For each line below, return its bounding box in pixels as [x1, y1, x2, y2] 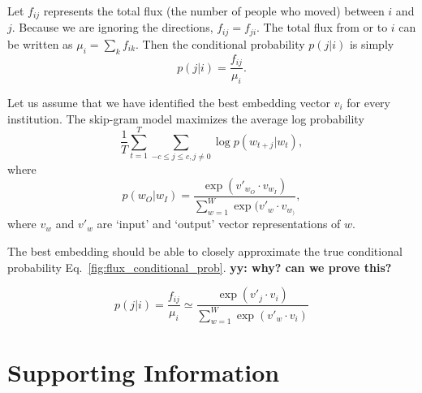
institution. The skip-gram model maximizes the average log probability [7, 110, 364, 127]
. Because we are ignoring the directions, [11, 19, 213, 36]
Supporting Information [7, 355, 280, 388]
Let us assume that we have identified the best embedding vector [7, 93, 330, 110]
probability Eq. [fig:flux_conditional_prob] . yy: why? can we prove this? [7, 258, 392, 275]
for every [347, 93, 390, 110]
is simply [349, 35, 394, 52]
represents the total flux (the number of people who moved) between [43, 2, 385, 19]
